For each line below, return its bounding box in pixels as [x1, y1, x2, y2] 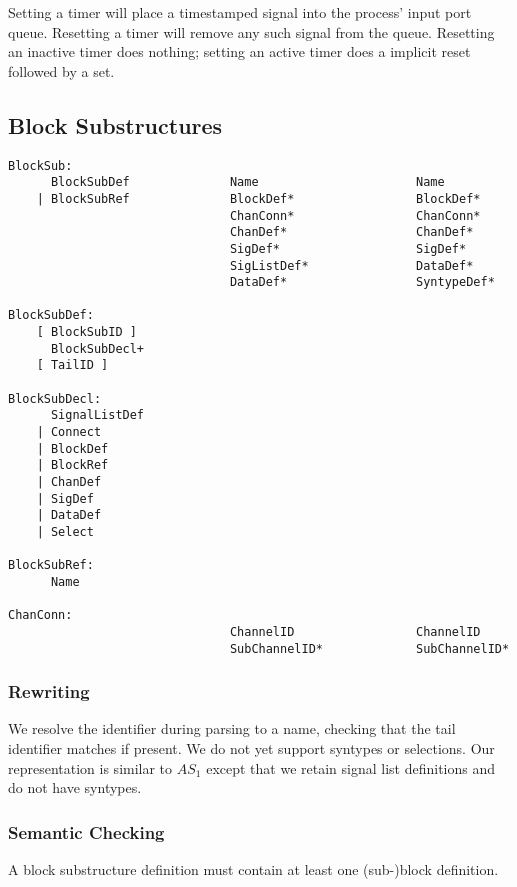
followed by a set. [8, 60, 115, 81]
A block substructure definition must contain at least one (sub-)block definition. [8, 859, 499, 880]
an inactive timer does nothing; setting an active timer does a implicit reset [8, 41, 471, 62]
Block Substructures [8, 109, 223, 140]
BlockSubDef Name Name [50, 175, 445, 190]
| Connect [36, 425, 102, 440]
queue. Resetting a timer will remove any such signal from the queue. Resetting [8, 21, 495, 42]
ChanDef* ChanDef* [229, 225, 474, 240]
